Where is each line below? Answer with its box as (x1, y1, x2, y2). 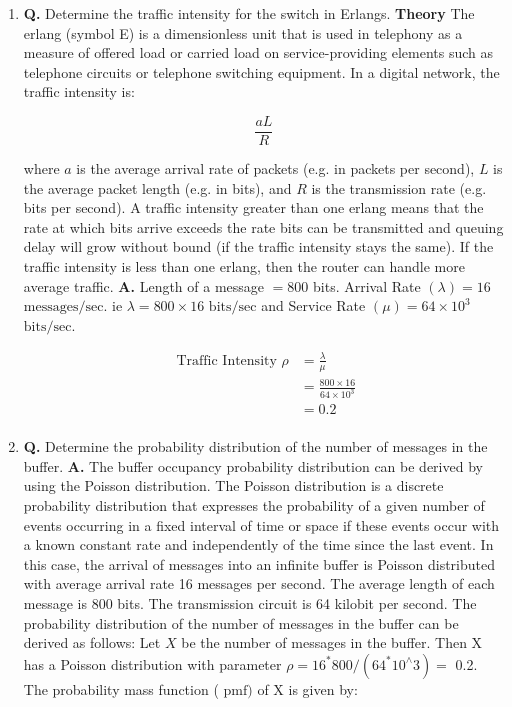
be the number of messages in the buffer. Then (181, 632, 467, 653)
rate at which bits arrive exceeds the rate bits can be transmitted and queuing (23, 216, 504, 237)
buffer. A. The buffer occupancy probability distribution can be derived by (23, 455, 483, 476)
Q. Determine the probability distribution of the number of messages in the (23, 436, 488, 457)
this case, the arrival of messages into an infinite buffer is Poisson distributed (23, 553, 495, 574)
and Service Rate (261, 295, 366, 316)
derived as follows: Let (23, 632, 161, 653)
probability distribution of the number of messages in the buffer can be (23, 612, 459, 633)
